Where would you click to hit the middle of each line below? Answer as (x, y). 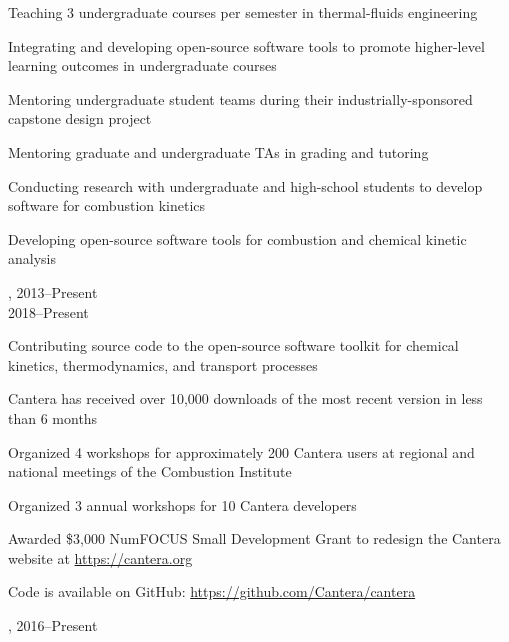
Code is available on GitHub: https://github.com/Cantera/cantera (212, 591)
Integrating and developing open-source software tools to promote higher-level (246, 45)
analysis (32, 258)
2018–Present (48, 311)
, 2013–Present (53, 291)
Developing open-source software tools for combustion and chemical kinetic (237, 238)
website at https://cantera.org (100, 557)
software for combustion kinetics (107, 205)
